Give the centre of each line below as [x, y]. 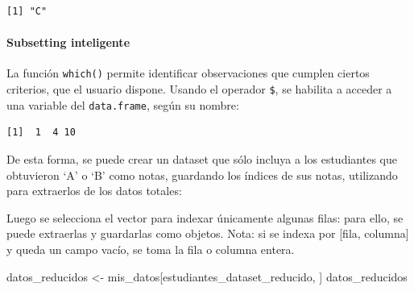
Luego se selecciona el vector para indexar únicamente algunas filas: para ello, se [205, 217]
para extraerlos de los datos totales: [94, 191]
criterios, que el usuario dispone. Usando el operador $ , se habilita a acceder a [199, 89]
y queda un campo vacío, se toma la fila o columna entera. [151, 249]
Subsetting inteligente [68, 42]
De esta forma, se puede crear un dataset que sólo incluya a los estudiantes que [202, 158]
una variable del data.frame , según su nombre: [123, 104]
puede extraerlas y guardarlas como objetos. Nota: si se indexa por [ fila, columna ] [208, 233]
